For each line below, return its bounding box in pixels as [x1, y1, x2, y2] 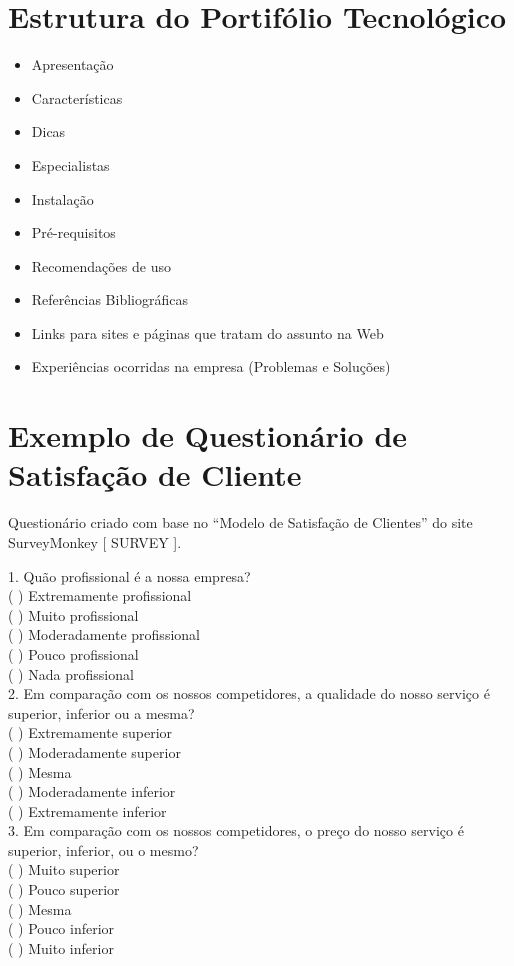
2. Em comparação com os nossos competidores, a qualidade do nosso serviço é [8, 683, 490, 704]
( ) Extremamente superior [8, 722, 173, 743]
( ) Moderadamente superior [8, 741, 181, 762]
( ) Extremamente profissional [8, 585, 192, 606]
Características [31, 87, 123, 108]
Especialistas [31, 154, 110, 175]
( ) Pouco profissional [8, 643, 139, 664]
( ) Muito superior [8, 859, 120, 880]
